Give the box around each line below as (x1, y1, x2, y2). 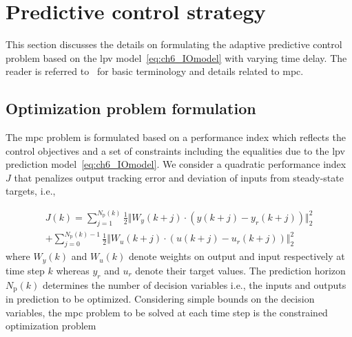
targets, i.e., (6, 184, 56, 198)
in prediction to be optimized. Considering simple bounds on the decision (6, 292, 315, 305)
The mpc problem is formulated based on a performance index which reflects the (6, 130, 346, 144)
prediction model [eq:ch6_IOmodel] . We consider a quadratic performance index (6, 157, 346, 171)
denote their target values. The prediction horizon (135, 263, 346, 277)
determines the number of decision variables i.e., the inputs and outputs (42, 277, 346, 292)
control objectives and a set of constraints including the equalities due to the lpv (6, 143, 345, 157)
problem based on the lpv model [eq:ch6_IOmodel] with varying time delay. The (6, 50, 347, 65)
